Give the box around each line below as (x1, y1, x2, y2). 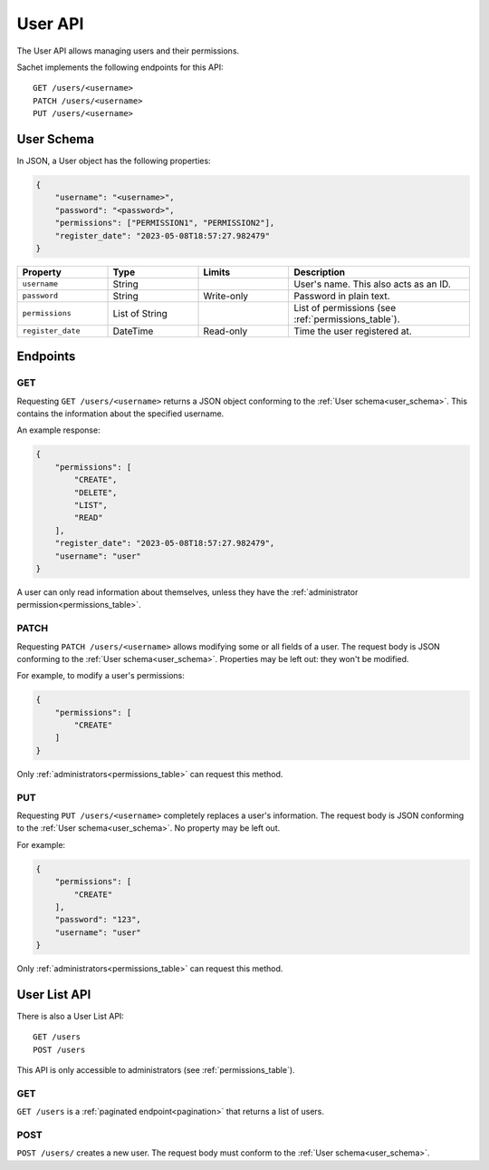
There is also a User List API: (16, 1010, 124, 1021)
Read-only (203, 325, 248, 337)
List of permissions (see (293, 301, 397, 314)
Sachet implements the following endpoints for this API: (16, 62, 224, 73)
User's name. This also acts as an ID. (293, 278, 452, 290)
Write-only (203, 289, 249, 302)
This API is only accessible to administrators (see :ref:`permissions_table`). (16, 1065, 295, 1076)
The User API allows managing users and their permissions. (16, 45, 240, 56)
